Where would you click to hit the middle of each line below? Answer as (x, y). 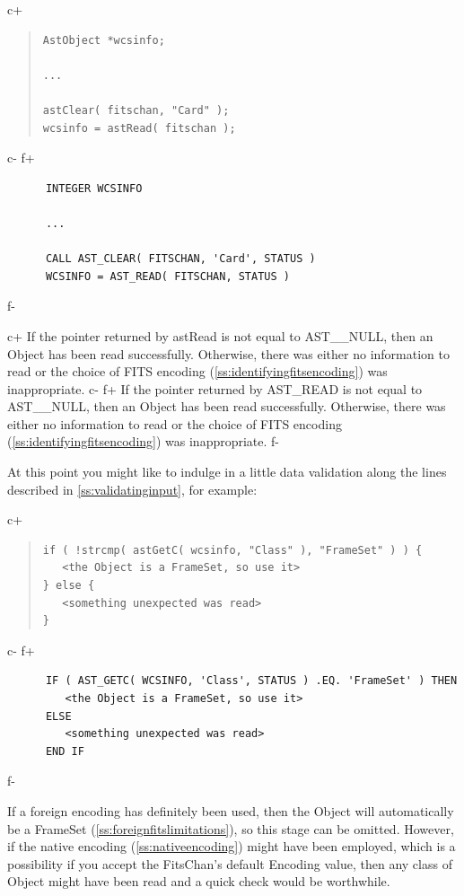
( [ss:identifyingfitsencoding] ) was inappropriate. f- (144, 441)
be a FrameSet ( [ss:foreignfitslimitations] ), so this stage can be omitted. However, (231, 828)
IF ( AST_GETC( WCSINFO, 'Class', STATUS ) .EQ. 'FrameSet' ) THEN (251, 681)
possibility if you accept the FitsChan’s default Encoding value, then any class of (230, 863)
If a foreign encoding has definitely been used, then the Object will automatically (231, 810)
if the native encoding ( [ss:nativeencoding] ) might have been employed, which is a (232, 846)
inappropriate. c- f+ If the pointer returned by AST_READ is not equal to (215, 388)
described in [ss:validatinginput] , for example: (132, 489)
